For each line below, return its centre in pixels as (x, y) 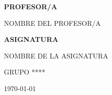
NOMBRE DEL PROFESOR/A (52, 23)
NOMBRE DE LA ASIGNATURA (56, 55)
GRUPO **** (25, 72)
